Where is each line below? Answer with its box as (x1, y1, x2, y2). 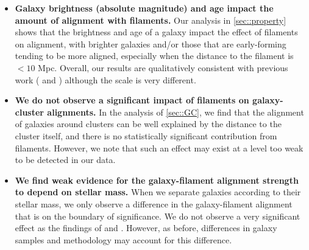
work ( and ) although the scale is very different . (15, 73, 196, 86)
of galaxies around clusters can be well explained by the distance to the (15, 117, 282, 130)
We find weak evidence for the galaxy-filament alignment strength (15, 173, 299, 186)
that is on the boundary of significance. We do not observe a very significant (15, 209, 300, 222)
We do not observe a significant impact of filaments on (15, 94, 249, 106)
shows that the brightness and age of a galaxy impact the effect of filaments (15, 26, 298, 38)
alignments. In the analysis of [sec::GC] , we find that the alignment (47, 105, 304, 118)
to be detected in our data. (15, 153, 116, 166)
